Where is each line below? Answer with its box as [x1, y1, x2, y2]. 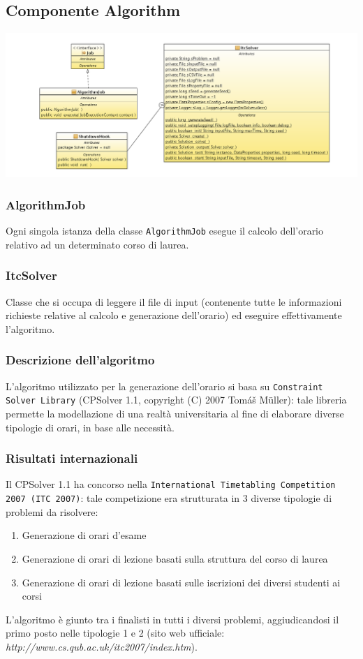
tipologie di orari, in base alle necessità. [6, 420, 175, 434]
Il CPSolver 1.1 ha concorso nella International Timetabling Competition [6, 477, 336, 491]
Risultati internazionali [6, 450, 138, 467]
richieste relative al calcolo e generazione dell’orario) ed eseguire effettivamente [6, 308, 342, 323]
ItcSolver [6, 267, 57, 284]
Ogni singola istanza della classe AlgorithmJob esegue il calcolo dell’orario [6, 223, 324, 238]
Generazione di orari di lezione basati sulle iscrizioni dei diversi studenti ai [22, 575, 341, 589]
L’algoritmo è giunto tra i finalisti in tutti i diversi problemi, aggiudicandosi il [6, 612, 339, 626]
